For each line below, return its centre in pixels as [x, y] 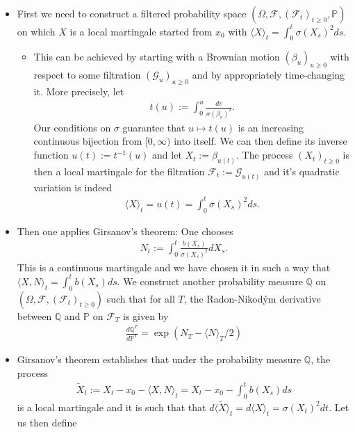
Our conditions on [72, 127]
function [51, 155]
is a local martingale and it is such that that [112, 407]
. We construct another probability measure [210, 281]
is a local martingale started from [141, 31]
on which [36, 31]
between [34, 315]
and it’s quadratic [302, 171]
